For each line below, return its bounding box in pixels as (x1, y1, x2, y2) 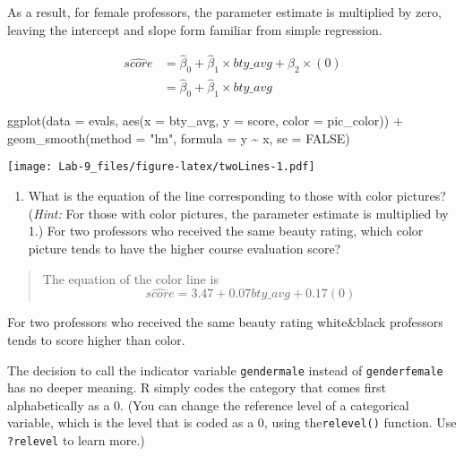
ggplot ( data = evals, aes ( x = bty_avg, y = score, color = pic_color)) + (7, 111, 403, 130)
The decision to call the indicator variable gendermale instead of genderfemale (7, 360, 443, 379)
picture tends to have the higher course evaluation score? (28, 238, 341, 257)
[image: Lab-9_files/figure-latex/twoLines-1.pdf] (7, 160, 315, 174)
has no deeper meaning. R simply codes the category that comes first (7, 378, 386, 397)
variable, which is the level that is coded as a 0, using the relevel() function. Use (7, 413, 457, 432)
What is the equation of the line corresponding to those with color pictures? (28, 186, 446, 205)
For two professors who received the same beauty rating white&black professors (7, 313, 443, 331)
